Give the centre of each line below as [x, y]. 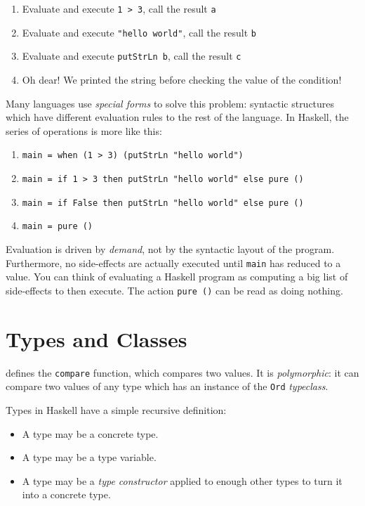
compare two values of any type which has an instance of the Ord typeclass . [167, 386]
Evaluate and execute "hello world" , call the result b [139, 32]
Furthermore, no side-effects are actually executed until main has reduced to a [173, 262]
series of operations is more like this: [84, 130]
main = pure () [58, 227]
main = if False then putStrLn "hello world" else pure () [163, 203]
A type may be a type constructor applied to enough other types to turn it [182, 480]
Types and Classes [97, 338]
